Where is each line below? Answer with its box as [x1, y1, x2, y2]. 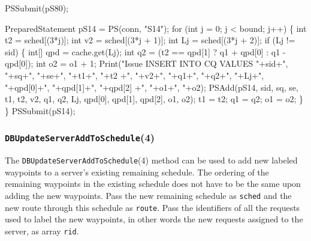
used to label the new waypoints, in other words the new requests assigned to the [5, 213, 303, 225]
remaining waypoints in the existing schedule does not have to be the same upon [5, 177, 301, 190]
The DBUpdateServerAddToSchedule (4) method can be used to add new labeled [5, 154, 298, 166]
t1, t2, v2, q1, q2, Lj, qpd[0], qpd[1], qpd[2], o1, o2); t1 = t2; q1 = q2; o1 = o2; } [5, 93, 304, 105]
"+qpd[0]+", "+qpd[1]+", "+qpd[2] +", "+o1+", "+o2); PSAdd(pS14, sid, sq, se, [5, 81, 298, 93]
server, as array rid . [5, 224, 79, 237]
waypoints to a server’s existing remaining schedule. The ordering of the [5, 165, 269, 178]
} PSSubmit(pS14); [5, 104, 76, 117]
